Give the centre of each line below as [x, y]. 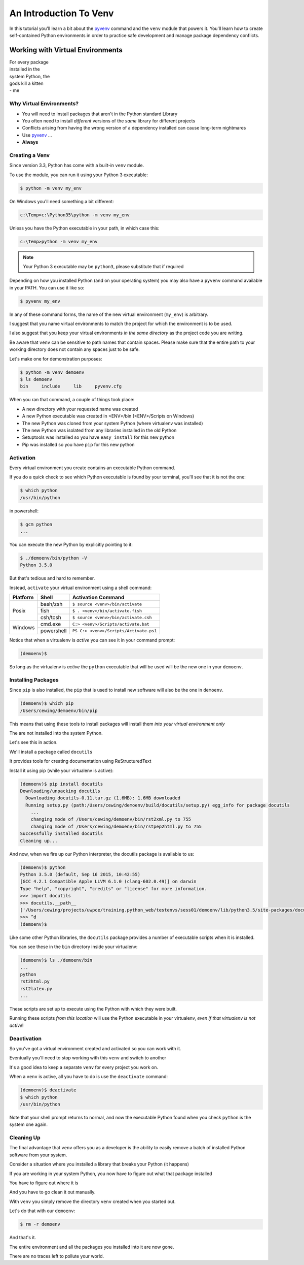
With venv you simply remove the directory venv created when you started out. [92, 1202]
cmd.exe [51, 624]
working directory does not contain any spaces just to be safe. [75, 349]
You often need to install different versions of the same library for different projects [109, 121]
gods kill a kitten [27, 83]
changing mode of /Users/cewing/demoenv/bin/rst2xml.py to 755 [111, 819]
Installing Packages [34, 679]
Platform [23, 598]
